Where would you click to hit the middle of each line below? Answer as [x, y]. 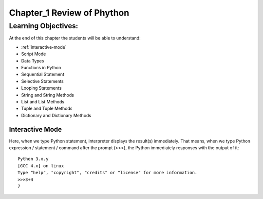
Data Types [33, 60]
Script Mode [34, 54]
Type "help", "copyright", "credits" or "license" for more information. [108, 173]
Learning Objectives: [44, 26]
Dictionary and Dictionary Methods [56, 115]
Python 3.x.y [33, 159]
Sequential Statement [43, 74]
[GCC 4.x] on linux [41, 166]
